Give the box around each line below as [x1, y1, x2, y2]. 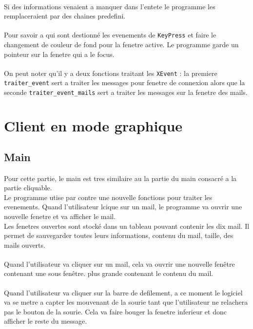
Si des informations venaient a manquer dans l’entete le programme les [4, 1, 215, 11]
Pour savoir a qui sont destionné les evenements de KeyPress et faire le [4, 30, 216, 40]
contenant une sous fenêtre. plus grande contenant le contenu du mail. [4, 268, 214, 278]
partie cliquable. [4, 183, 52, 193]
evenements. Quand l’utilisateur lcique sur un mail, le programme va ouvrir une [4, 201, 242, 212]
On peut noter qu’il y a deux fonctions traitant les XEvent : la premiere [4, 68, 217, 78]
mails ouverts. [4, 239, 45, 250]
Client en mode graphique [4, 115, 183, 135]
